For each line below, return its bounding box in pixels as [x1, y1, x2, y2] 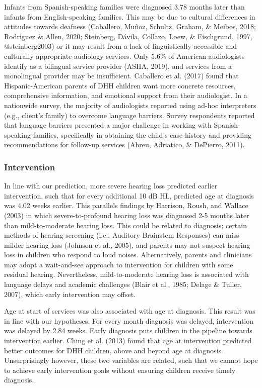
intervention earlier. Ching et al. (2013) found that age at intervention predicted [4, 335, 252, 346]
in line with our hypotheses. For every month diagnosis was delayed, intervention [4, 315, 254, 326]
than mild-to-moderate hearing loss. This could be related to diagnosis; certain [4, 220, 247, 230]
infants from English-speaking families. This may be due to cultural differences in [4, 11, 255, 22]
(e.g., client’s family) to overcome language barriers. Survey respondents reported [4, 110, 255, 120]
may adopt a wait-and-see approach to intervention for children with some [4, 259, 233, 269]
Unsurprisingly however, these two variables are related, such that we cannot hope [4, 355, 258, 365]
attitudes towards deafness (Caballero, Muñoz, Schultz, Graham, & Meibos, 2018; [4, 21, 256, 32]
